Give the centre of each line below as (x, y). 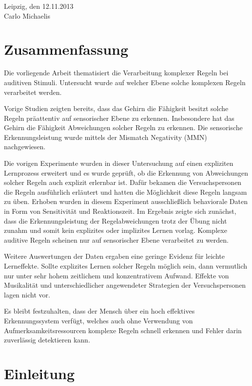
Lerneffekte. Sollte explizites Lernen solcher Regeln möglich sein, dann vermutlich (126, 266)
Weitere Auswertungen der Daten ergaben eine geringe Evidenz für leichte (114, 256)
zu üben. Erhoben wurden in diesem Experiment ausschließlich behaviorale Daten (126, 201)
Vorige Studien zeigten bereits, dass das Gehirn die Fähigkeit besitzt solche (116, 108)
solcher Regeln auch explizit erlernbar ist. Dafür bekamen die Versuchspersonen (123, 182)
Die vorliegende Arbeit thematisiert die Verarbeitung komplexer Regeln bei (116, 73)
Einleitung (39, 373)
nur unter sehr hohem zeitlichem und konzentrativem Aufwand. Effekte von (116, 275)
